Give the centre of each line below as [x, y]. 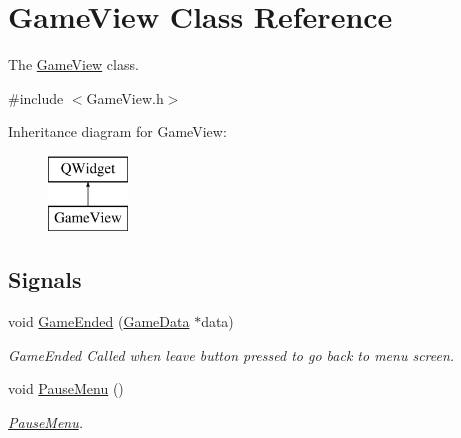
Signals [45, 279]
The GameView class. [73, 64]
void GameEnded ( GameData [99, 321]
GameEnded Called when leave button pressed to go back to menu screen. [231, 354]
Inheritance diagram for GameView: [117, 131]
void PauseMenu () [66, 388]
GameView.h [125, 97]
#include [36, 97]
